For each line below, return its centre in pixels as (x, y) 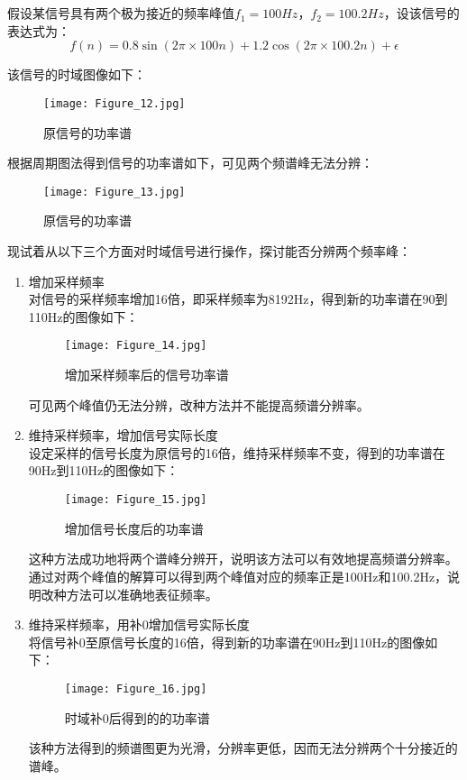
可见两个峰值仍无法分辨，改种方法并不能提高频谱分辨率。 (199, 404)
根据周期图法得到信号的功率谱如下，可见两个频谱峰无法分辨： (190, 163)
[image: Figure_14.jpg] (136, 346)
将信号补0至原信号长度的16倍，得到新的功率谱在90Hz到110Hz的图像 (227, 642)
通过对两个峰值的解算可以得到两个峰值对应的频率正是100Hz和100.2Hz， (238, 576)
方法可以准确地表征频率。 (142, 594)
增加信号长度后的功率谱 (134, 528)
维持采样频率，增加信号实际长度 (123, 435)
